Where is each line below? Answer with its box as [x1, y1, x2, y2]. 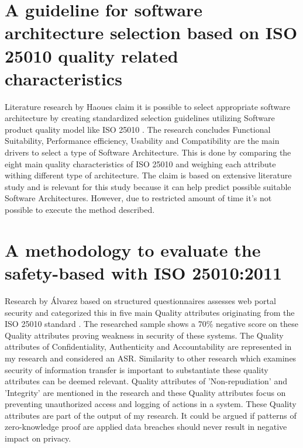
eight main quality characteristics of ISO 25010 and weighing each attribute [5, 157, 276, 170]
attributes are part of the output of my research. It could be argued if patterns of [5, 409, 297, 421]
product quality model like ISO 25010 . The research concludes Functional [5, 123, 271, 135]
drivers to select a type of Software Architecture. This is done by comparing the [5, 146, 291, 158]
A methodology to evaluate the [5, 237, 261, 261]
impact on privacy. [5, 432, 71, 444]
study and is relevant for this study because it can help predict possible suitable [5, 180, 291, 192]
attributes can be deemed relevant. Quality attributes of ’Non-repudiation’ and [5, 375, 287, 387]
